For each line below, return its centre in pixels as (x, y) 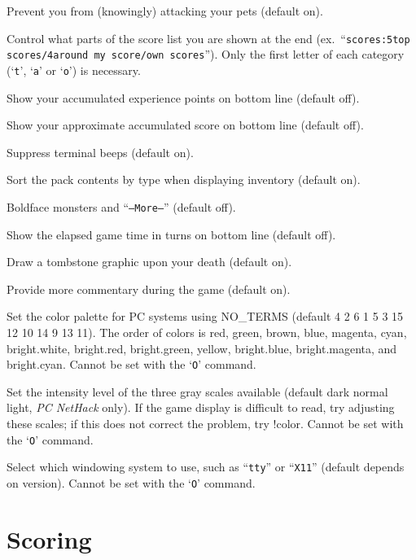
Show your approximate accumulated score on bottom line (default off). (185, 125)
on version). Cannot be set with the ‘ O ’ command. (131, 482)
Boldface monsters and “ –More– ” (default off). (121, 206)
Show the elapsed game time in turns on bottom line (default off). (171, 234)
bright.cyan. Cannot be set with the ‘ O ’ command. (131, 364)
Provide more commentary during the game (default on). (149, 289)
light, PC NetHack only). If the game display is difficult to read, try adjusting (201, 407)
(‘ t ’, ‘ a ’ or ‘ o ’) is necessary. (74, 70)
